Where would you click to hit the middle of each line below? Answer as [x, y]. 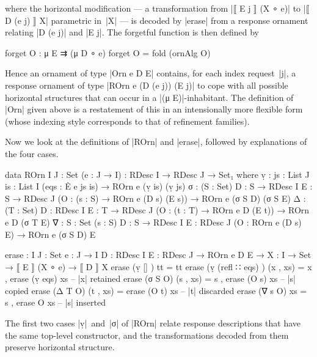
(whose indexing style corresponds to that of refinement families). [127, 121]
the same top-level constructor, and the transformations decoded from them [147, 335]
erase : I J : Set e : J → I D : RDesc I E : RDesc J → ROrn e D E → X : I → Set [158, 255]
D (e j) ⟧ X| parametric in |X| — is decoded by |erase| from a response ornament [157, 20]
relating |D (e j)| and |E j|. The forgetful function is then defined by [132, 32]
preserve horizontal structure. [60, 347]
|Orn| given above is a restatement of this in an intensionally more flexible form [154, 109]
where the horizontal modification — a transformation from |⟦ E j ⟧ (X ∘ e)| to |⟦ [157, 8]
